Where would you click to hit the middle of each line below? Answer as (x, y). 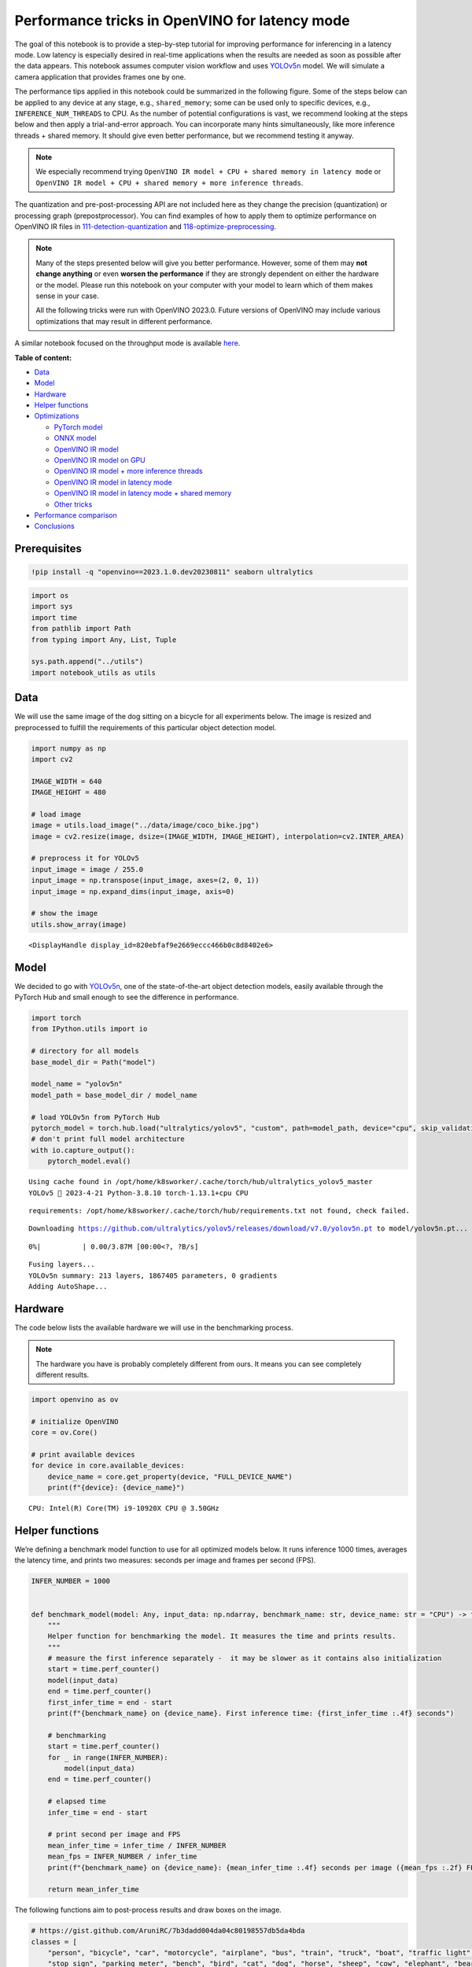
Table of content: (43, 357)
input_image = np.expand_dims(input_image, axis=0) (133, 891)
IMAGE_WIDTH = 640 (66, 781)
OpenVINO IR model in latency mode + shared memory (143, 493)
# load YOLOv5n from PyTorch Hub (96, 1117)
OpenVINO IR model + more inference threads (129, 471)
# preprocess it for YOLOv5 (85, 858)
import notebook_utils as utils (94, 672)
